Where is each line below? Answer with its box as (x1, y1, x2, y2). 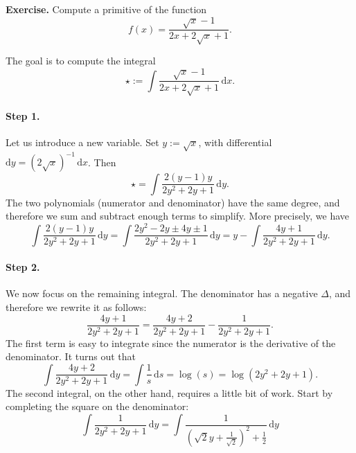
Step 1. (6, 108, 40, 123)
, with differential (198, 135, 272, 150)
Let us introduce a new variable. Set (6, 135, 159, 150)
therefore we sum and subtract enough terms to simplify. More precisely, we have (6, 208, 350, 223)
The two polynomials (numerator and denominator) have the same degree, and (6, 195, 340, 209)
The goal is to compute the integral (6, 53, 156, 68)
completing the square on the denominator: (6, 399, 189, 414)
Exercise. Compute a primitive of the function (6, 2, 207, 16)
